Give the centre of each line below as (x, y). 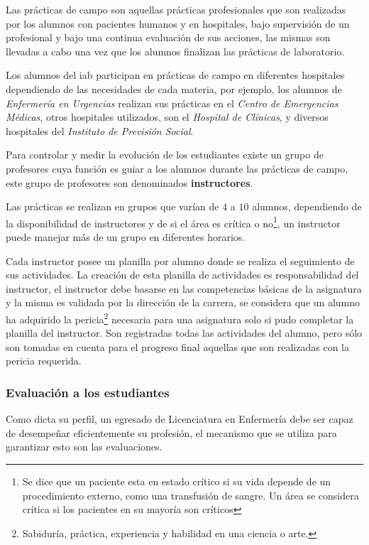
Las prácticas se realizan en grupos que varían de (112, 206)
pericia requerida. (44, 361)
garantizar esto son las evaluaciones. (84, 447)
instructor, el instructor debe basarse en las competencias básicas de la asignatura (184, 288)
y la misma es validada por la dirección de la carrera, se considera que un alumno (183, 302)
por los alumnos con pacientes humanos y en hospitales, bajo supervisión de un (178, 23)
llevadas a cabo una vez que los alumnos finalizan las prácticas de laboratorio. (175, 51)
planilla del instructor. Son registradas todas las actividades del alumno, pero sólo (184, 333)
